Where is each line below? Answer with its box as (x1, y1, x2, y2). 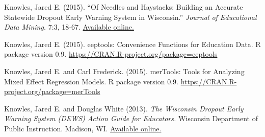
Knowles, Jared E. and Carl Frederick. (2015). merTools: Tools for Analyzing (4, 65, 245, 76)
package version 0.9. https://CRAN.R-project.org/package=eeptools (4, 49, 218, 59)
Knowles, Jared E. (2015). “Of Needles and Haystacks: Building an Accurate (4, 2, 243, 12)
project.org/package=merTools (4, 86, 100, 97)
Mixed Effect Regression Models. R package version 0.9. (4, 76, 178, 86)
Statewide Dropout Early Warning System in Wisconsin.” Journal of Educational (4, 11, 257, 22)
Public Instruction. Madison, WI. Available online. (4, 123, 162, 133)
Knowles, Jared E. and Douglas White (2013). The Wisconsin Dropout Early (4, 103, 244, 113)
